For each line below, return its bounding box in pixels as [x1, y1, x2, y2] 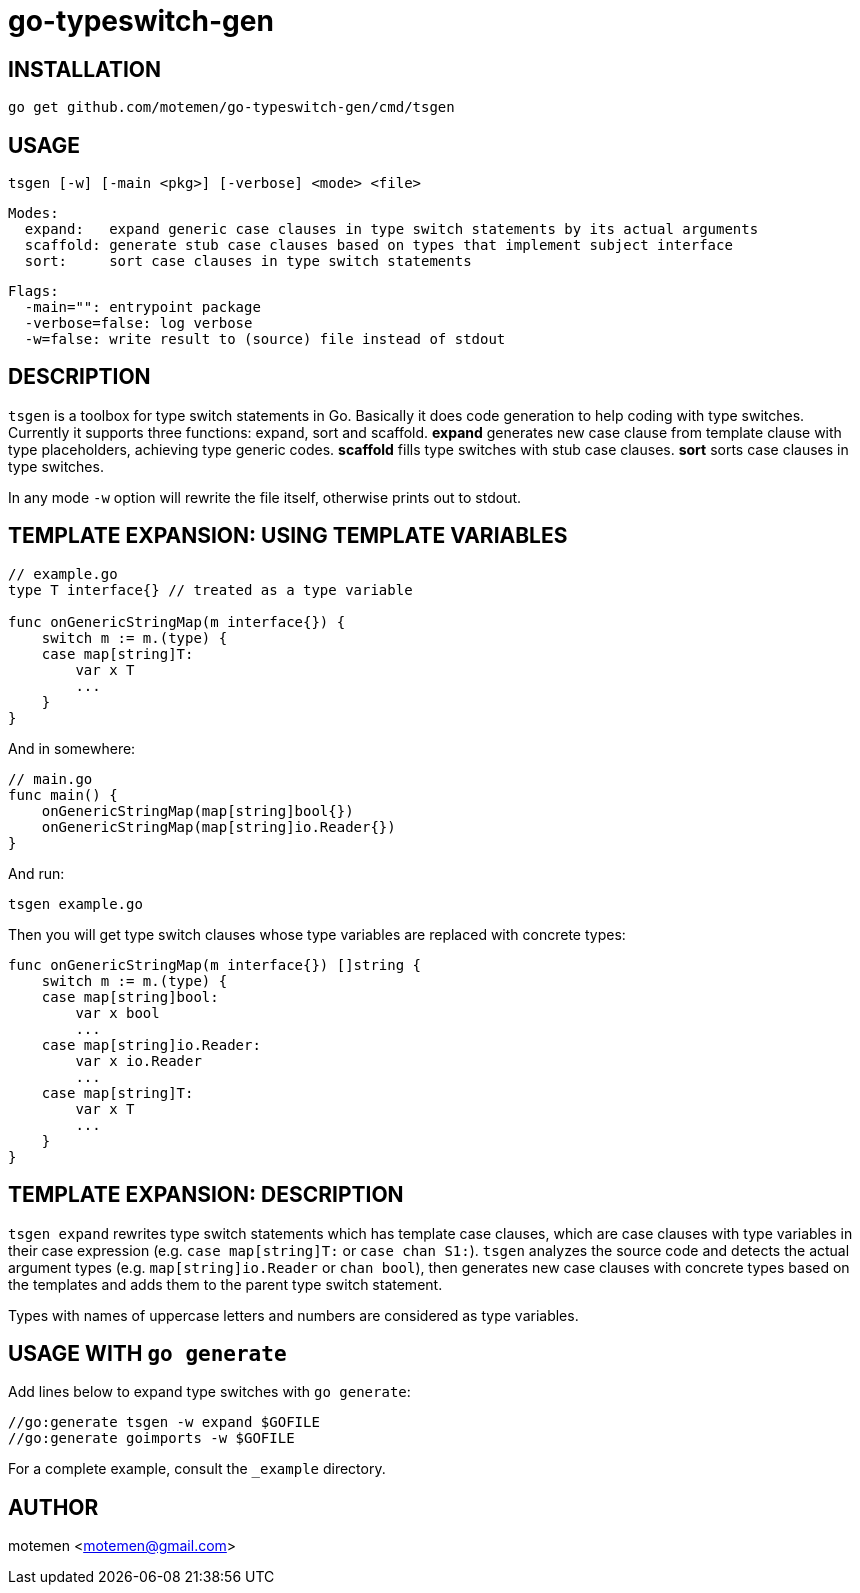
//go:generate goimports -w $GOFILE [8, 1430, 295, 1447]
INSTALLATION [8, 56, 161, 82]
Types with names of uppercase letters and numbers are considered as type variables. [8, 1306, 579, 1324]
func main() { [8, 786, 118, 803]
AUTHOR [8, 1494, 99, 1520]
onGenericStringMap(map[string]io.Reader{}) [41, 818, 396, 835]
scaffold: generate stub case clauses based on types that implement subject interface [24, 237, 733, 254]
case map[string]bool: [41, 988, 219, 1005]
